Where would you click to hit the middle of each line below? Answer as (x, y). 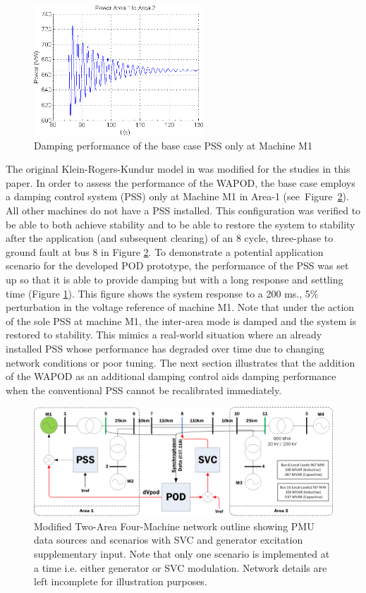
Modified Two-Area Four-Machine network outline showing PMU (174, 526)
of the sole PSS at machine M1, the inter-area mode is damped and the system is (181, 320)
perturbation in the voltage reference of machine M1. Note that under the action (180, 307)
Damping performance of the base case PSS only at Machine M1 (173, 145)
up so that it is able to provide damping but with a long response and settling (175, 279)
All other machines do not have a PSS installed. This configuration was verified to (183, 210)
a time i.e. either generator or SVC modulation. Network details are (181, 567)
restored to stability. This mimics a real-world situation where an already (164, 335)
